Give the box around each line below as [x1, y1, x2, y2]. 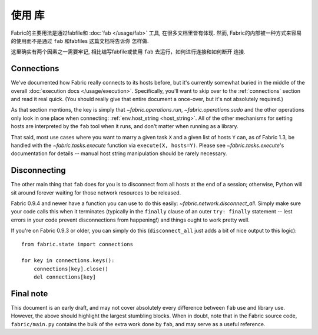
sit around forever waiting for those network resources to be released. [11, 189, 181, 196]
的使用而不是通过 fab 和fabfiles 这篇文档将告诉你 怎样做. [11, 37, 149, 44]
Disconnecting [11, 165, 66, 176]
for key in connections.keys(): [21, 257, 115, 264]
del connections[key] [33, 274, 97, 280]
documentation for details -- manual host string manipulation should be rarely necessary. [11, 150, 227, 157]
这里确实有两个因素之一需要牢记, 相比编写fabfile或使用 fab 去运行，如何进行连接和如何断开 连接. [11, 48, 246, 55]
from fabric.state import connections [21, 241, 134, 247]
